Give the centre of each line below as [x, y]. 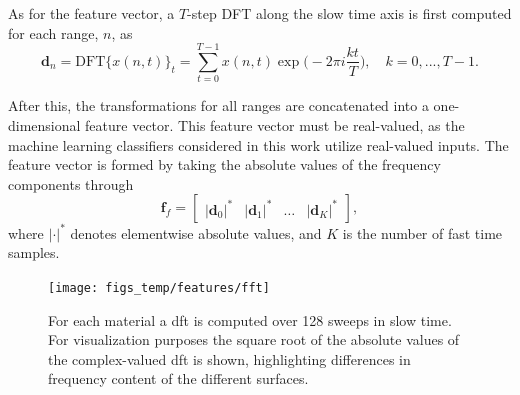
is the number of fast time [422, 232]
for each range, [53, 32]
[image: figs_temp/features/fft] [159, 287]
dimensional [44, 124]
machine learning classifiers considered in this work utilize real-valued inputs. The [258, 144]
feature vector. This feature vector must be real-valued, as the [275, 124]
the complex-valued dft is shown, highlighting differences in [229, 358]
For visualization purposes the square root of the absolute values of [254, 339]
